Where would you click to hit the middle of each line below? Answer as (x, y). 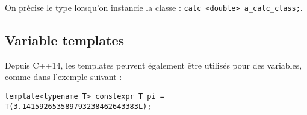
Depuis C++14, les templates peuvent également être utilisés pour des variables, (153, 65)
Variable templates (65, 40)
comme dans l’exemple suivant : (64, 77)
